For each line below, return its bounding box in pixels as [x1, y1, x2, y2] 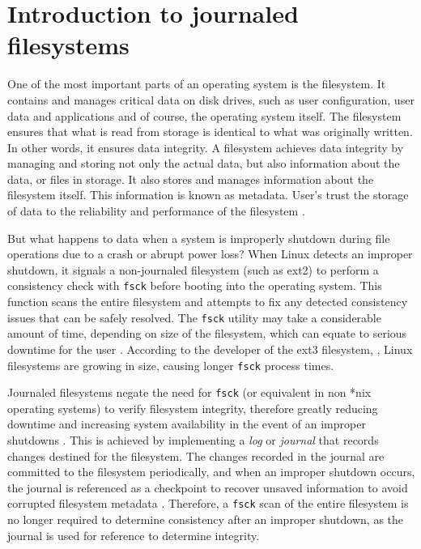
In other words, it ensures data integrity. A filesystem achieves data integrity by [7, 138, 404, 155]
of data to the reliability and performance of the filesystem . [7, 202, 305, 219]
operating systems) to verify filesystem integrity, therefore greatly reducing [7, 399, 378, 416]
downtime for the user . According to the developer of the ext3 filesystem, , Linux [7, 340, 413, 357]
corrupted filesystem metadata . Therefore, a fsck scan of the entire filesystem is [7, 495, 409, 512]
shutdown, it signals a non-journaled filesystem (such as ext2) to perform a [7, 261, 379, 278]
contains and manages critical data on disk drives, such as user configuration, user [7, 91, 415, 108]
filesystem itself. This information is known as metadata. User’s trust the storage [7, 186, 409, 203]
